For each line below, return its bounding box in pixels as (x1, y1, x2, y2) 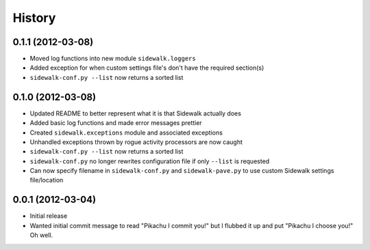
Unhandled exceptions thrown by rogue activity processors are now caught (29, 137, 243, 146)
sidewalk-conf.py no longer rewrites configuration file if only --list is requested (29, 157, 270, 165)
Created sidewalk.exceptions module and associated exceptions (29, 128, 223, 137)
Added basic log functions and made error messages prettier (29, 119, 202, 127)
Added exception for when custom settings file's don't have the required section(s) (29, 64, 264, 72)
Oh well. (29, 231, 53, 239)
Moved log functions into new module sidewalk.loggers (29, 55, 196, 63)
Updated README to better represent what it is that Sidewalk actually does (29, 109, 241, 117)
